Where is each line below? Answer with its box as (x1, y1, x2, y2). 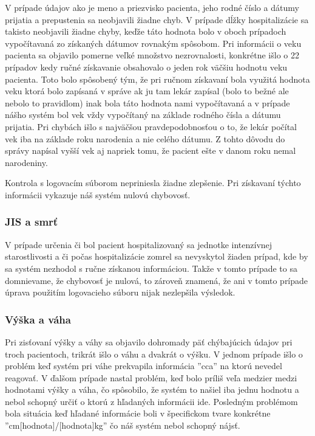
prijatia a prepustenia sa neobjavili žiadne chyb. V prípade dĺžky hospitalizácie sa (5, 13, 309, 26)
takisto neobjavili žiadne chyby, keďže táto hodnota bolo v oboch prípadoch (5, 25, 286, 38)
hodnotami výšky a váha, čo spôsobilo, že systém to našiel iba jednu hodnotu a (5, 383, 299, 396)
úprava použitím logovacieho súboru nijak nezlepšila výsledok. (5, 286, 235, 299)
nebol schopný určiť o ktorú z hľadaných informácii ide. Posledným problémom (5, 395, 298, 407)
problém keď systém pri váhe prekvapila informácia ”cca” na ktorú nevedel (5, 359, 282, 372)
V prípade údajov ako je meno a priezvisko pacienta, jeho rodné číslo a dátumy (5, 1, 299, 13)
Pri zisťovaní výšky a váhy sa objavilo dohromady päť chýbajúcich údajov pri (5, 335, 293, 348)
